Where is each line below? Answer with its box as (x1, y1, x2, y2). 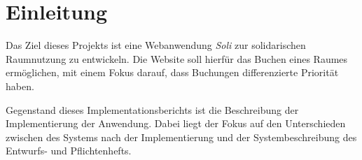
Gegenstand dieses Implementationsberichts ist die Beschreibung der (6, 102, 299, 117)
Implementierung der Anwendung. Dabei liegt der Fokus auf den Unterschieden (6, 116, 346, 131)
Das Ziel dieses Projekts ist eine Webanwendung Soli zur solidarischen (6, 38, 306, 52)
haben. (6, 78, 34, 93)
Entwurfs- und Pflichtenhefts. (6, 143, 132, 158)
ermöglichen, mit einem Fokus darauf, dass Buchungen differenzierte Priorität (6, 65, 339, 80)
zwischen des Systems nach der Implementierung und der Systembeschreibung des (6, 129, 357, 144)
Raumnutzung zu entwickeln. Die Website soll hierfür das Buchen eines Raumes (6, 51, 348, 66)
